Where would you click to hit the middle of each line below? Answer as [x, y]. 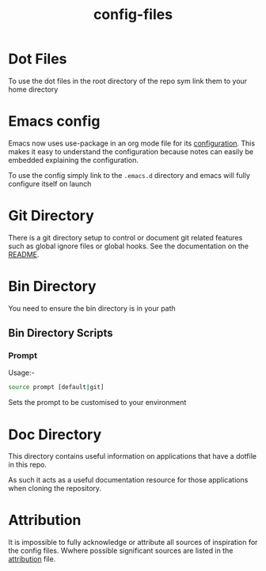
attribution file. [32, 559]
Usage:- [21, 372]
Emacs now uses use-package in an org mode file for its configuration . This [132, 143]
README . [24, 254]
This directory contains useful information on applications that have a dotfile [133, 456]
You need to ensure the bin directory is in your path [92, 308]
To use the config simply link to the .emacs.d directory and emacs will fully [129, 175]
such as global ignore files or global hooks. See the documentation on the [129, 246]
